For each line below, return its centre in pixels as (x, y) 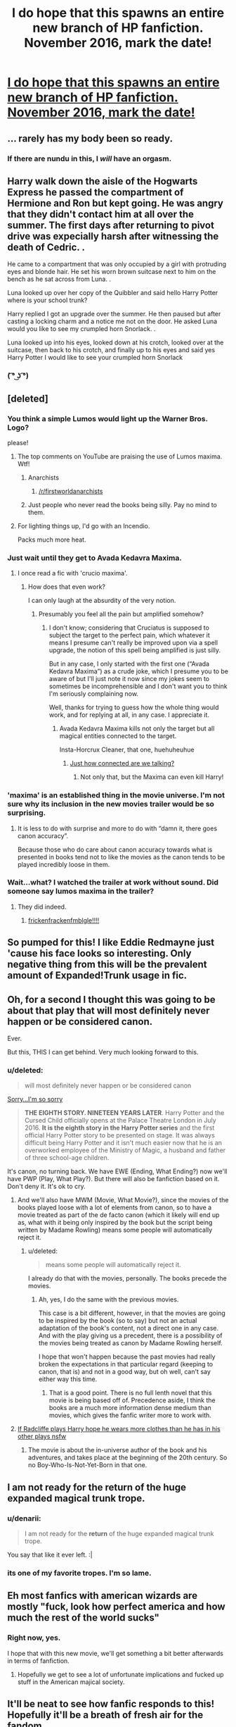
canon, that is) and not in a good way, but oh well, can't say (124, 1372)
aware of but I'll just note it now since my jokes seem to (129, 679)
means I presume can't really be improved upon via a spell (133, 643)
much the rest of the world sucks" (84, 1618)
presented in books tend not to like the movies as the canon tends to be (121, 856)
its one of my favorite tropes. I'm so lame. (79, 1573)
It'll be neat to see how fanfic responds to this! (111, 1704)
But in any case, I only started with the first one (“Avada (129, 664)
